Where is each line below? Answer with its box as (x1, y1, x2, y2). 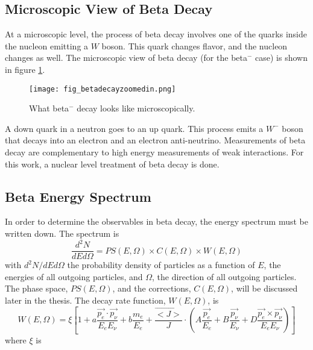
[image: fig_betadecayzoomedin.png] (29, 84, 176, 93)
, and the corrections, (112, 282, 191, 295)
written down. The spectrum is (5, 227, 119, 239)
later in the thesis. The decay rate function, (5, 293, 166, 306)
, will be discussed (231, 282, 298, 295)
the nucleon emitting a (5, 39, 89, 52)
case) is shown (255, 51, 308, 64)
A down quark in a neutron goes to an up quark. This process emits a (5, 122, 264, 134)
